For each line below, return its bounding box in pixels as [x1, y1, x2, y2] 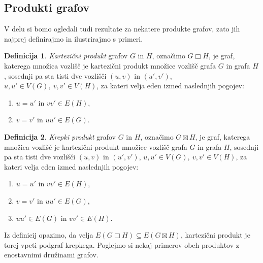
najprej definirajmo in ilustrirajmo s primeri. [4, 33, 143, 44]
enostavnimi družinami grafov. [4, 249, 98, 260]
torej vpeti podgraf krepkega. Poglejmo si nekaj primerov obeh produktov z [4, 239, 239, 250]
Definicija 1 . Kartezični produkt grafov [4, 50, 128, 61]
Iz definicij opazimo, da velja [4, 229, 93, 240]
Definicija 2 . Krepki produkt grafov [4, 131, 116, 142]
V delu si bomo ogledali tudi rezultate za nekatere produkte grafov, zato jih [4, 23, 240, 34]
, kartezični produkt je [180, 229, 250, 240]
